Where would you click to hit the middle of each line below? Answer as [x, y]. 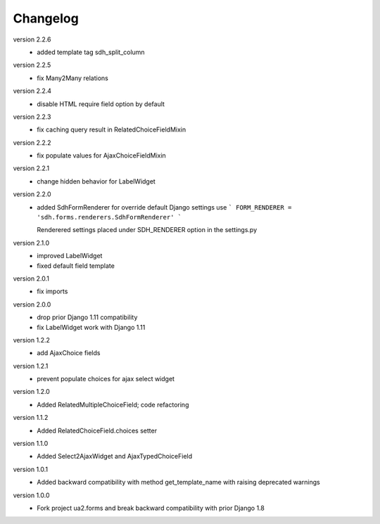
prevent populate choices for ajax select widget [106, 379]
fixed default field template [76, 266]
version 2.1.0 [31, 243]
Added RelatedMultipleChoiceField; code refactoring [113, 404]
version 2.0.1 [31, 279]
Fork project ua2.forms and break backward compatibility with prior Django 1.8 [151, 508]
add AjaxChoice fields [69, 353]
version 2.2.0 [32, 194]
